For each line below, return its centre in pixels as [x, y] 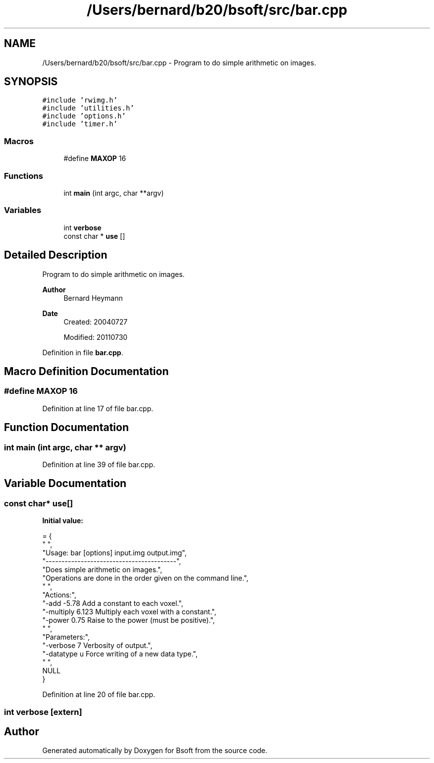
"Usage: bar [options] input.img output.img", [114, 553]
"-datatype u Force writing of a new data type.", [120, 654]
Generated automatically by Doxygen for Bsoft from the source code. [155, 751]
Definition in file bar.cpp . [83, 352]
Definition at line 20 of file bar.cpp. [99, 695]
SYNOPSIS [31, 82]
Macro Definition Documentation [86, 371]
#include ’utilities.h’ [88, 108]
